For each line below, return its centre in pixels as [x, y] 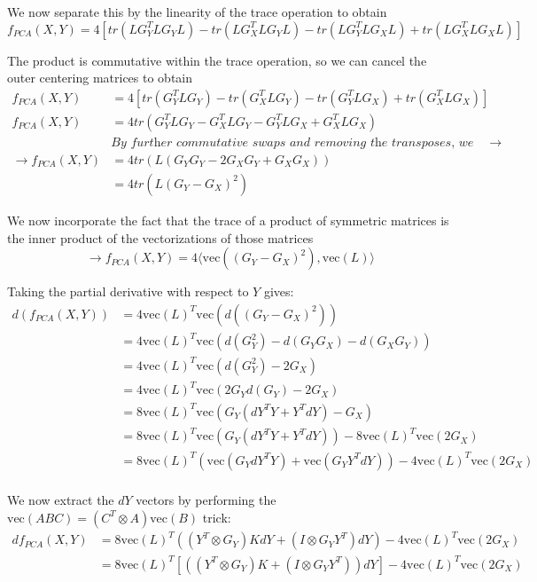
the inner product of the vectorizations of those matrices [160, 237]
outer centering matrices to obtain [100, 78]
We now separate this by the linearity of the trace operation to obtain [197, 12]
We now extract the [61, 499]
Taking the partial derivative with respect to [128, 291]
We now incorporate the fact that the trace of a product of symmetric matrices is [228, 220]
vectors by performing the [206, 499]
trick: [217, 517]
